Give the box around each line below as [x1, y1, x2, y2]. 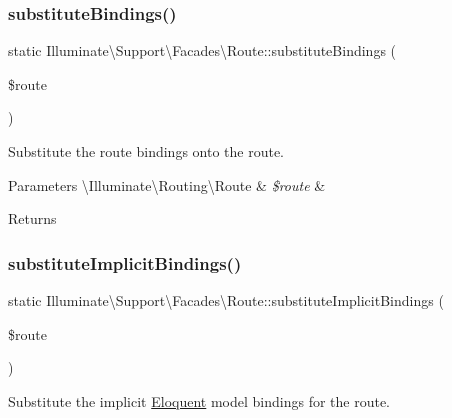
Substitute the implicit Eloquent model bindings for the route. [8, 390, 391, 411]
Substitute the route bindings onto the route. [8, 141, 284, 161]
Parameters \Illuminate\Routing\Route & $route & [8, 174, 326, 195]
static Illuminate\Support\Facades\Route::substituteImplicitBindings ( [8, 290, 444, 310]
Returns [8, 208, 57, 229]
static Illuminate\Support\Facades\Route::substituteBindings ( [8, 40, 397, 61]
